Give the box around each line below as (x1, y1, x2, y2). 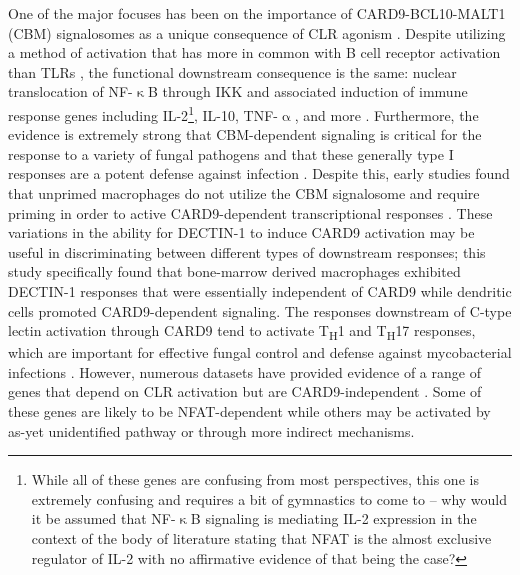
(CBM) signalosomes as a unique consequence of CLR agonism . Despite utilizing (8, 22, 506, 43)
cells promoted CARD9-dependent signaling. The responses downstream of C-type (8, 300, 512, 321)
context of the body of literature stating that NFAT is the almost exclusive (31, 528, 492, 549)
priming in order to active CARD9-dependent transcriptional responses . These (8, 202, 493, 223)
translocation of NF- (8, 81, 133, 102)
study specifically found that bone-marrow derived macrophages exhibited (8, 261, 461, 282)
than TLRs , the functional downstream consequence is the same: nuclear (8, 61, 457, 82)
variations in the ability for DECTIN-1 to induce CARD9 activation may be (8, 222, 475, 243)
